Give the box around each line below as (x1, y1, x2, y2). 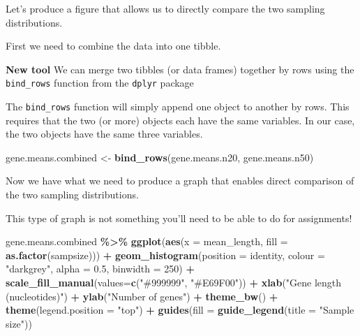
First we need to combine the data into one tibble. (6, 38, 221, 53)
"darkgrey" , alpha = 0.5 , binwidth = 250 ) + (6, 261, 195, 276)
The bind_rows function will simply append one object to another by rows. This (6, 99, 350, 114)
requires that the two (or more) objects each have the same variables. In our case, (6, 112, 355, 127)
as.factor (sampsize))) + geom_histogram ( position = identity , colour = (6, 247, 325, 262)
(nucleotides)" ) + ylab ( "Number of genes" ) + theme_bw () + (6, 288, 278, 303)
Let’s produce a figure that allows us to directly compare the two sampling (6, 1, 325, 15)
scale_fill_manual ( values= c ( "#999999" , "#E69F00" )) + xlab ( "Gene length (6, 275, 342, 290)
